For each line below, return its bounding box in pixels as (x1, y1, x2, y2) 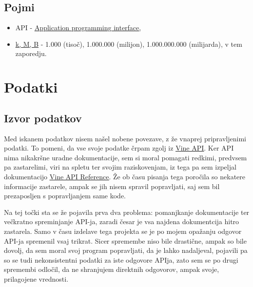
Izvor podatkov (4, 110, 82, 125)
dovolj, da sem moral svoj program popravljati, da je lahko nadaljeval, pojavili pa (4, 245, 248, 255)
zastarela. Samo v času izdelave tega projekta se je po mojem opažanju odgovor (4, 226, 242, 236)
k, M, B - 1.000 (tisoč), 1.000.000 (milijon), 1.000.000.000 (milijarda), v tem (15, 38, 242, 49)
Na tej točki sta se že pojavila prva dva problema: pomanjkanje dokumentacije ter (4, 207, 250, 217)
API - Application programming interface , (15, 22, 141, 33)
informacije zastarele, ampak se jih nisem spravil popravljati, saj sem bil (4, 181, 220, 191)
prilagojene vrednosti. (4, 273, 69, 284)
